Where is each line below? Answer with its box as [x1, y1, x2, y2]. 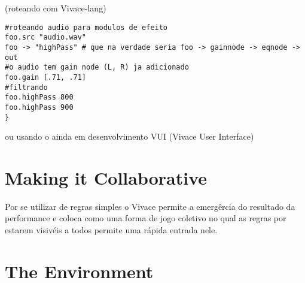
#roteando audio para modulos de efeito [5, 23, 168, 32]
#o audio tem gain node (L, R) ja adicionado [5, 63, 189, 72]
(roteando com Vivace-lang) [5, 2, 106, 14]
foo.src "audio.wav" [5, 33, 87, 42]
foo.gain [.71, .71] [5, 73, 87, 82]
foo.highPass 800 [5, 93, 74, 102]
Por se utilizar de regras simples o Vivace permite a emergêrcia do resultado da [5, 200, 295, 212]
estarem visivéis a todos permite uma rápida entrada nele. [5, 224, 218, 236]
